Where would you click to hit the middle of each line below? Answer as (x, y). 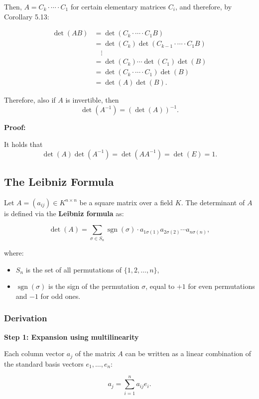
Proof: (15, 127)
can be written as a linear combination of (188, 353)
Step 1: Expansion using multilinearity (71, 336)
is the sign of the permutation (94, 286)
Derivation (26, 318)
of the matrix (95, 353)
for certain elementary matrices (118, 6)
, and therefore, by (203, 6)
